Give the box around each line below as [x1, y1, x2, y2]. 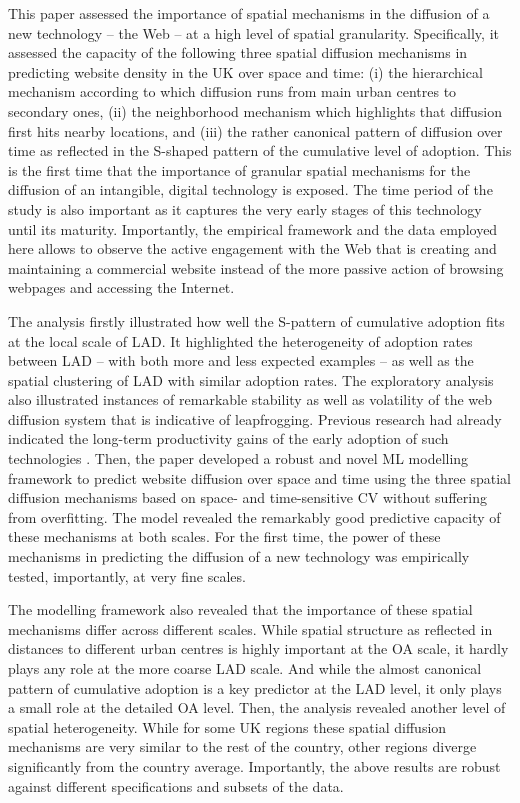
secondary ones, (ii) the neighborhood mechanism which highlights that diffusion [8, 100, 503, 121]
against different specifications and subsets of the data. [8, 775, 344, 796]
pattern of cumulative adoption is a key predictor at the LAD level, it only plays [8, 677, 502, 698]
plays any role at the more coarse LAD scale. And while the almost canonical [8, 658, 482, 678]
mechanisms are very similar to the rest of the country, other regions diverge [8, 736, 477, 757]
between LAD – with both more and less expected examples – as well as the [8, 350, 474, 371]
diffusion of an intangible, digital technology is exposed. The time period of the [8, 179, 493, 200]
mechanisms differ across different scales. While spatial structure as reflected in [8, 618, 493, 639]
